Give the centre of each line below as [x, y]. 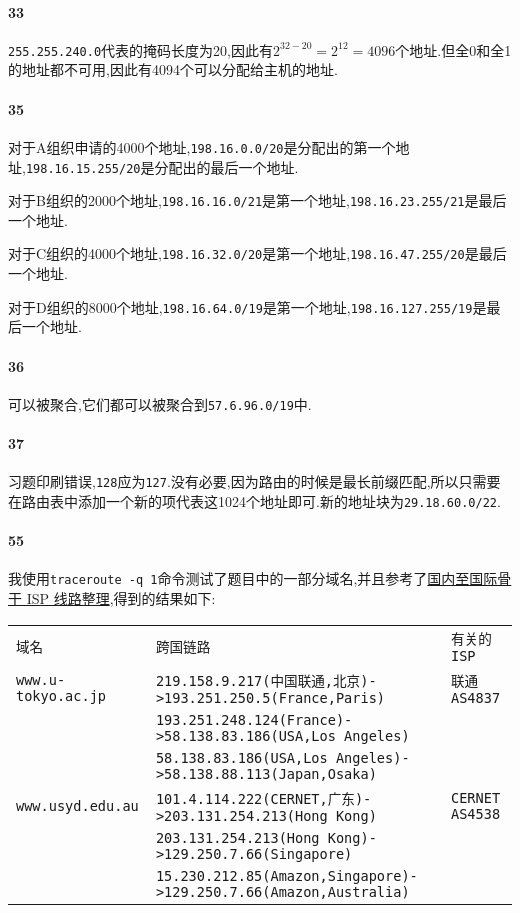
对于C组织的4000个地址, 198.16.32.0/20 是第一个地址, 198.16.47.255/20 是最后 [257, 253]
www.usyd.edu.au [77, 805]
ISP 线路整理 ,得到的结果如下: [121, 597]
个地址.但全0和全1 [453, 49]
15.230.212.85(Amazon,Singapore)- [286, 875]
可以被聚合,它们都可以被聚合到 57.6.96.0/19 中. [160, 403]
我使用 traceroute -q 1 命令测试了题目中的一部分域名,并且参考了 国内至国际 [253, 578]
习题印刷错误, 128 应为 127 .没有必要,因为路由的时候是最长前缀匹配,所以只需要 [254, 481]
